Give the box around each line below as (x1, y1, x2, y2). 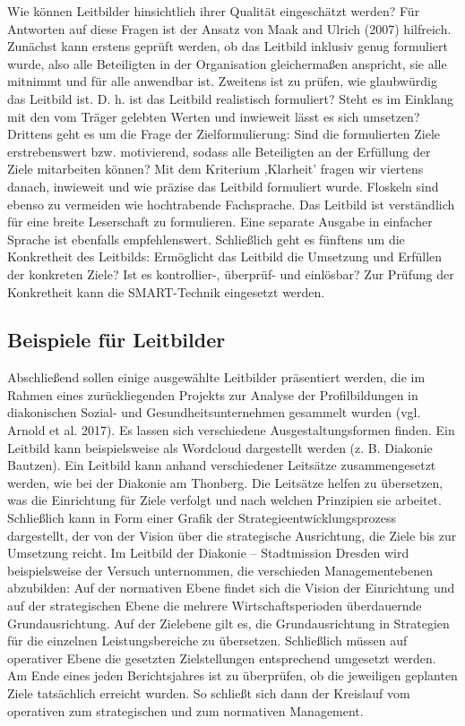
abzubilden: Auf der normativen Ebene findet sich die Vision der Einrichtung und (7, 578, 455, 597)
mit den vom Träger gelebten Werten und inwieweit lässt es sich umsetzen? (7, 107, 420, 125)
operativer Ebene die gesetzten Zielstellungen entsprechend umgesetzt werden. (7, 648, 436, 667)
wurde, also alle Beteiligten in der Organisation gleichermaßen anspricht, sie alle (7, 54, 447, 73)
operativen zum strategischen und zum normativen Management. (7, 701, 364, 720)
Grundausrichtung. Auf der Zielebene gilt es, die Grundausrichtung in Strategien (7, 613, 450, 632)
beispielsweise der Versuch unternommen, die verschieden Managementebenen (7, 560, 433, 579)
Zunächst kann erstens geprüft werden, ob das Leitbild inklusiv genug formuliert (7, 37, 448, 56)
